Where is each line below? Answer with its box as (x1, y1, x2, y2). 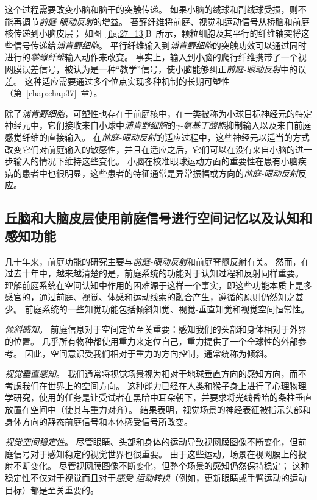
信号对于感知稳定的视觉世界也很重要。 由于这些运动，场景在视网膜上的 (13, 447, 298, 460)
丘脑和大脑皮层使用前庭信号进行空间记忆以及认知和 (5, 208, 312, 227)
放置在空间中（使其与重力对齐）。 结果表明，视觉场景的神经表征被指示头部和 (5, 403, 311, 416)
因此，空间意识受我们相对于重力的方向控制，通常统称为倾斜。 (24, 347, 272, 359)
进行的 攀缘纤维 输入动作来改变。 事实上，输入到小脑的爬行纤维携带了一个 (5, 51, 298, 63)
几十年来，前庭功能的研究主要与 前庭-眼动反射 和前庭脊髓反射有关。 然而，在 (5, 255, 310, 267)
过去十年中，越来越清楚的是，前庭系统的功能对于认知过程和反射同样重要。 (5, 267, 304, 280)
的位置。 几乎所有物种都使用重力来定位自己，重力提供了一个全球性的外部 (5, 335, 298, 348)
